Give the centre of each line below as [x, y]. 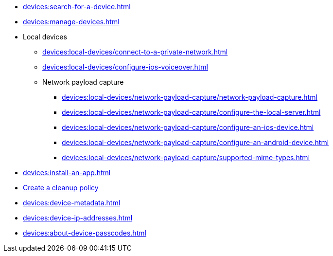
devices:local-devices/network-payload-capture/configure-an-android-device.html [195, 142]
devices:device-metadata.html [72, 203]
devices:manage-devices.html [71, 22]
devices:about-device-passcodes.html [85, 233]
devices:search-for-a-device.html [77, 7]
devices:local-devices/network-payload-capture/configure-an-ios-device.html [188, 127]
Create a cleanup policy [61, 188]
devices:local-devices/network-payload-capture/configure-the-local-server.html [191, 112]
